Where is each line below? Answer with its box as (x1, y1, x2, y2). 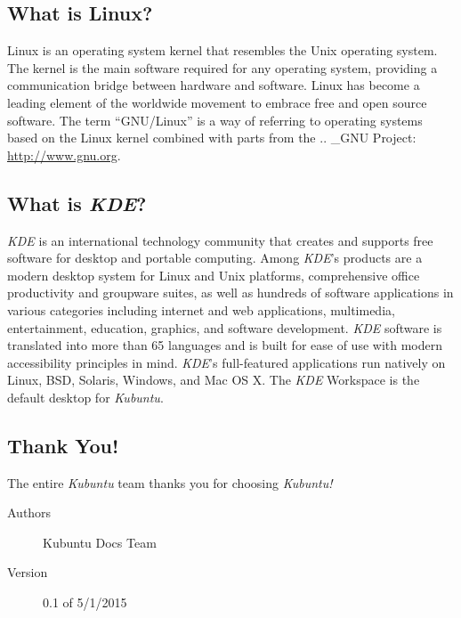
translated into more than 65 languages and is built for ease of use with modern (7, 336, 442, 354)
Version (7, 563, 48, 581)
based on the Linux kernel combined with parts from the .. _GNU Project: (7, 128, 417, 147)
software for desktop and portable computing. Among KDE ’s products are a (7, 248, 423, 267)
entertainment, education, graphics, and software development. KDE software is (7, 318, 442, 337)
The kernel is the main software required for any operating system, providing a (7, 58, 438, 77)
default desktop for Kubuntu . (7, 387, 164, 406)
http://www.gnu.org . (7, 145, 121, 164)
